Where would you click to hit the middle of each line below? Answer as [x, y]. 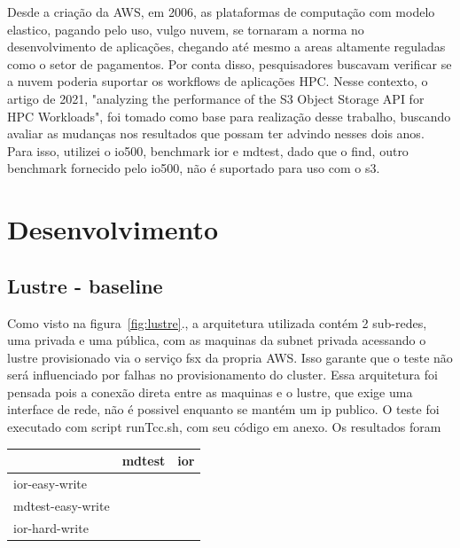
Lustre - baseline [85, 285]
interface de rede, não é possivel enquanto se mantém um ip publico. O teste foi [223, 409]
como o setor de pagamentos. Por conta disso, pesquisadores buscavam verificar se [230, 63]
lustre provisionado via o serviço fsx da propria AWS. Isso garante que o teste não [230, 357]
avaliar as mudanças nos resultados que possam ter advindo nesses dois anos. [216, 133]
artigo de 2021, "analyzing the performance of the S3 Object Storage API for [216, 98]
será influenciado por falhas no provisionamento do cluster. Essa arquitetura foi [222, 375]
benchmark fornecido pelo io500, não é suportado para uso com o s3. [194, 168]
